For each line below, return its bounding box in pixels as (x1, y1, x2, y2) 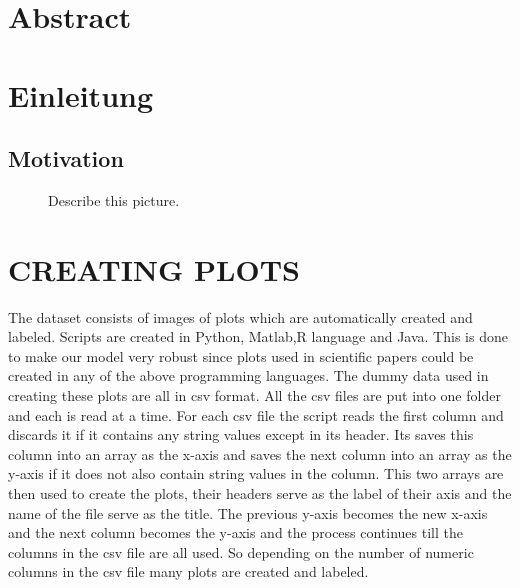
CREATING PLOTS (8, 248, 300, 289)
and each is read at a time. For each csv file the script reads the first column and (8, 404, 504, 425)
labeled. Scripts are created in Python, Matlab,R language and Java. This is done (8, 326, 508, 347)
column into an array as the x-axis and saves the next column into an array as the (8, 443, 512, 464)
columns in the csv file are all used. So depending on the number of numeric (8, 541, 474, 562)
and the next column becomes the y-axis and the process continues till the (8, 522, 463, 543)
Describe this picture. (48, 189, 180, 210)
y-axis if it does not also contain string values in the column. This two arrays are (8, 463, 504, 484)
